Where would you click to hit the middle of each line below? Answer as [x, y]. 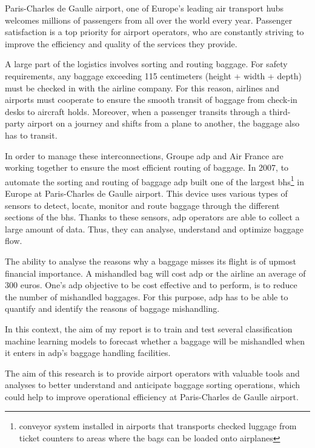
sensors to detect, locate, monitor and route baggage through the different [142, 205]
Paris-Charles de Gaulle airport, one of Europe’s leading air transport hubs [144, 8]
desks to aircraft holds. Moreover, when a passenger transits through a [136, 111]
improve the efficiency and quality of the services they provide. [121, 43]
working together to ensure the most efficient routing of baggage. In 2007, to [147, 167]
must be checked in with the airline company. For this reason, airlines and [142, 87]
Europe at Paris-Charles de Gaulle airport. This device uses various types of [146, 193]
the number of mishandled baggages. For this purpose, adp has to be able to [147, 296]
